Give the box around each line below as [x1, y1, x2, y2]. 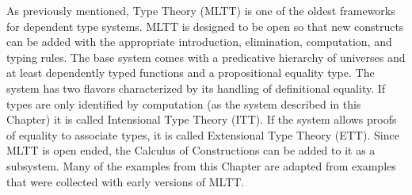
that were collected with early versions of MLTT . [6, 173, 245, 189]
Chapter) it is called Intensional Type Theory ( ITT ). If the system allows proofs [6, 111, 397, 128]
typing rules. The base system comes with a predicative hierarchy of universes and [6, 48, 406, 65]
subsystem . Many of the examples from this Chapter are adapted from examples [6, 157, 396, 174]
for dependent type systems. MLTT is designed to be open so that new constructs [6, 17, 404, 34]
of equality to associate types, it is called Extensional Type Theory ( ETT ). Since [6, 126, 399, 143]
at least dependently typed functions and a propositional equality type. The [6, 64, 375, 81]
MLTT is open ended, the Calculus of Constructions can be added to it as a [6, 142, 376, 159]
